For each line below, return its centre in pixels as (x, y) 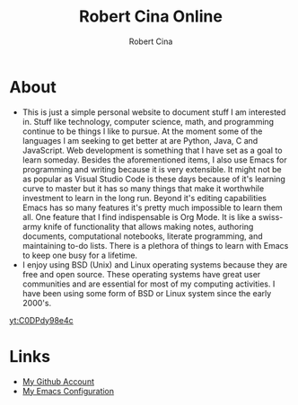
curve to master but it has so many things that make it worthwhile (143, 188)
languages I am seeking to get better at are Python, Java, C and (140, 140)
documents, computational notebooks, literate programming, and (142, 236)
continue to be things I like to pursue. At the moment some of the (142, 131)
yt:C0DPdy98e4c (41, 320)
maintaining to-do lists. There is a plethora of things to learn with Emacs (155, 245)
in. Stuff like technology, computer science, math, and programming (148, 121)
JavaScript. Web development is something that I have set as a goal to (152, 150)
